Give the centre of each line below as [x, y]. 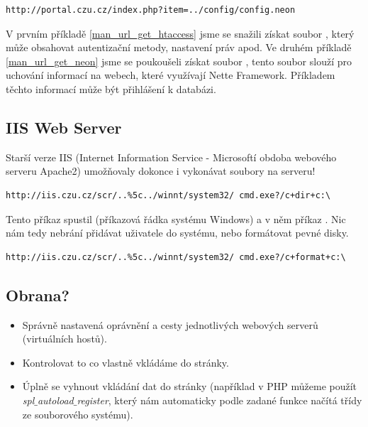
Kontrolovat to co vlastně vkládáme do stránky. [126, 362]
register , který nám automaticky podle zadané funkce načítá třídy [219, 400]
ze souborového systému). [78, 414]
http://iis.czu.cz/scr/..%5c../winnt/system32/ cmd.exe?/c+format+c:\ [176, 257]
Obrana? [38, 294]
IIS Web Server [64, 127]
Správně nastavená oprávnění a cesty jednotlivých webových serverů [170, 324]
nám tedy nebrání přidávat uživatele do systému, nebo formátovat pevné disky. [177, 233]
